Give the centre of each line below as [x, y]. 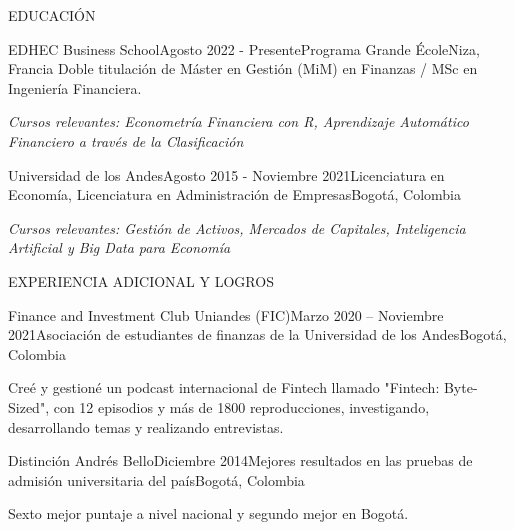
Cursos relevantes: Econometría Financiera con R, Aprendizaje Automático [238, 121]
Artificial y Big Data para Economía [119, 247]
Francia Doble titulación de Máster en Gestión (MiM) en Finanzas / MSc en [243, 68]
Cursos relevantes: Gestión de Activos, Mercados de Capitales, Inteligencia [237, 227]
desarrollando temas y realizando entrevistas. [146, 426]
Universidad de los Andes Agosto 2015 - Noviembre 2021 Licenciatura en [226, 174]
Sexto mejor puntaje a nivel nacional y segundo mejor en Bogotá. [208, 513]
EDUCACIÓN [52, 15]
